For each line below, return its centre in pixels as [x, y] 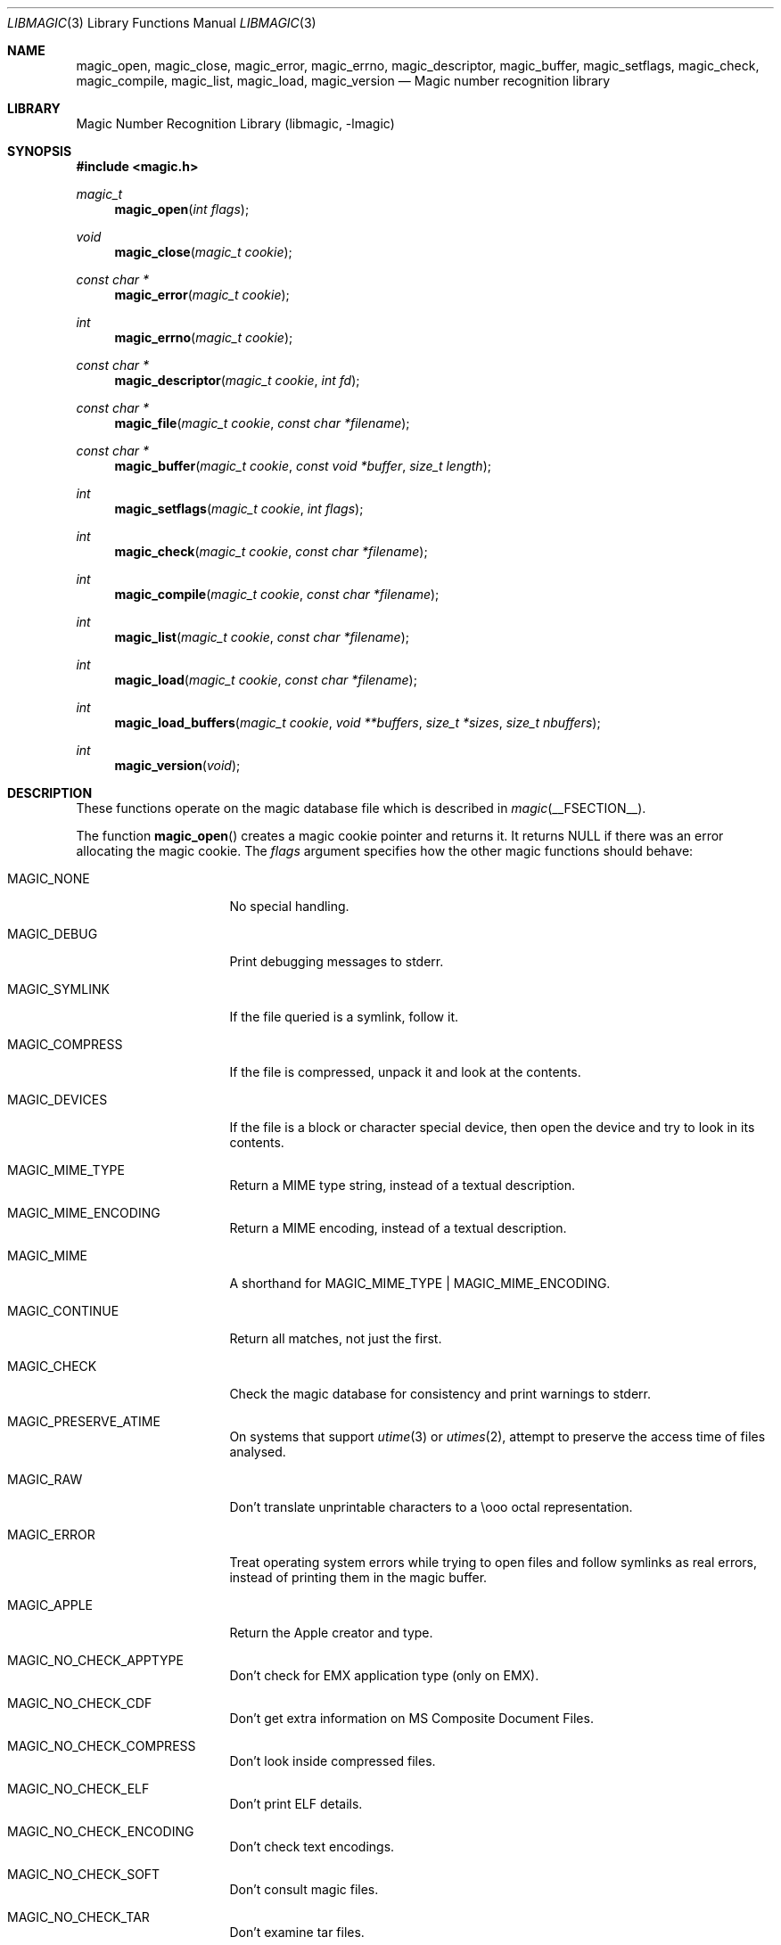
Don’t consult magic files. [304, 1889]
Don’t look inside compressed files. [333, 1761]
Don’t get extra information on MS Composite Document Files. [411, 1718]
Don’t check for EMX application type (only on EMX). [384, 1675]
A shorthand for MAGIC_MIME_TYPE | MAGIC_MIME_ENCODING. [420, 1283]
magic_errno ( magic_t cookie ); [204, 337]
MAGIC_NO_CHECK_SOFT [84, 1874]
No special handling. [289, 906]
